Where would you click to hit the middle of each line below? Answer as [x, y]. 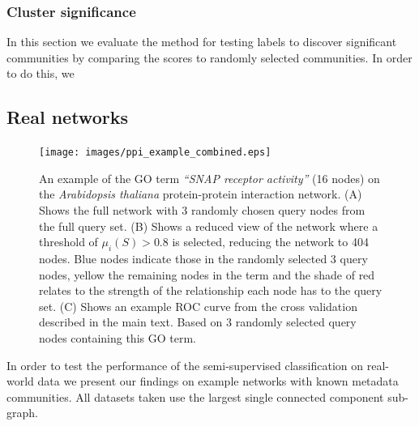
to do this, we [41, 73]
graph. [22, 413]
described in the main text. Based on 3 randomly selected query [198, 322]
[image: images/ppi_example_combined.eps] [155, 153]
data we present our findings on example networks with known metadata [218, 381]
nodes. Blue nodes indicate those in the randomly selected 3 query [203, 259]
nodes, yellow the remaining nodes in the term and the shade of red [207, 274]
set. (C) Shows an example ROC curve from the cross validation [198, 306]
